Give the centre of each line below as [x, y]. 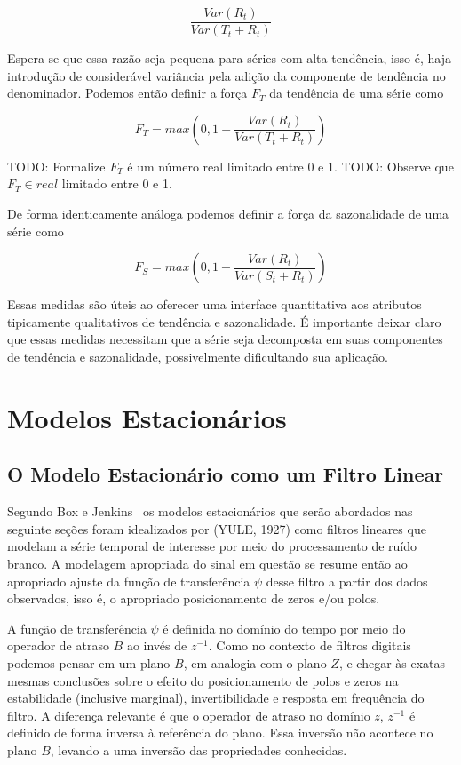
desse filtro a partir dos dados [347, 581]
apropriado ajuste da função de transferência [129, 581]
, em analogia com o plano [255, 662]
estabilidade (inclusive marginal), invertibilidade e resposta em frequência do [216, 698]
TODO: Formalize [56, 166]
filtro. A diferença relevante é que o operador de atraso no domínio [189, 715]
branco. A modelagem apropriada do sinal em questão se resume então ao [207, 563]
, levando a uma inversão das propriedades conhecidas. [199, 749]
